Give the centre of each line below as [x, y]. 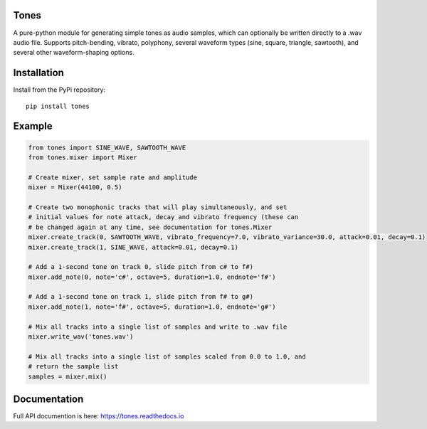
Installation [38, 73]
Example [33, 126]
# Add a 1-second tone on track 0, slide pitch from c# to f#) [141, 267]
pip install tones [58, 106]
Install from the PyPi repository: [59, 90]
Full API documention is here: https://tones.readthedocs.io [99, 416]
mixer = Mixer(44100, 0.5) [75, 187]
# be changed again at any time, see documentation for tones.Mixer [150, 227]
